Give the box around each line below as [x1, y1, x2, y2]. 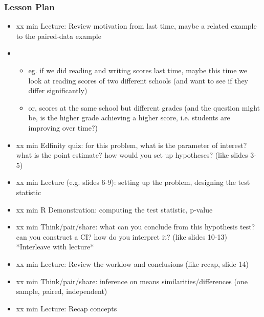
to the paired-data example [16, 30, 101, 41]
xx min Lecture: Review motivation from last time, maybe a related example [16, 20, 257, 31]
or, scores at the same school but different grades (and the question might [28, 102, 260, 113]
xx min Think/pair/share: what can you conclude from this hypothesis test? [16, 221, 255, 232]
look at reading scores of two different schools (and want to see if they [28, 75, 248, 86]
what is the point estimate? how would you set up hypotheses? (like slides [16, 150, 248, 160]
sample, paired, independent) [16, 286, 107, 297]
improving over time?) [28, 122, 98, 133]
